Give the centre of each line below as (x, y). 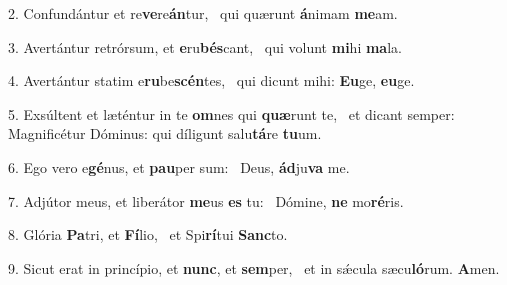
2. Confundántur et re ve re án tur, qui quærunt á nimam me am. (203, 13)
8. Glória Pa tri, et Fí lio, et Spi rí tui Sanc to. (148, 234)
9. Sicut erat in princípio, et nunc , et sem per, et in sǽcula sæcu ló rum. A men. (254, 267)
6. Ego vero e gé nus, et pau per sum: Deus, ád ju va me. (179, 166)
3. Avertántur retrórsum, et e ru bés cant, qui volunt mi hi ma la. (205, 46)
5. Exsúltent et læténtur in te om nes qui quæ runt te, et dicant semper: (231, 113)
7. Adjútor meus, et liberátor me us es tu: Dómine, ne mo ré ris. (206, 200)
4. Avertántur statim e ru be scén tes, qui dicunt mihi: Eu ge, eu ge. (211, 80)
